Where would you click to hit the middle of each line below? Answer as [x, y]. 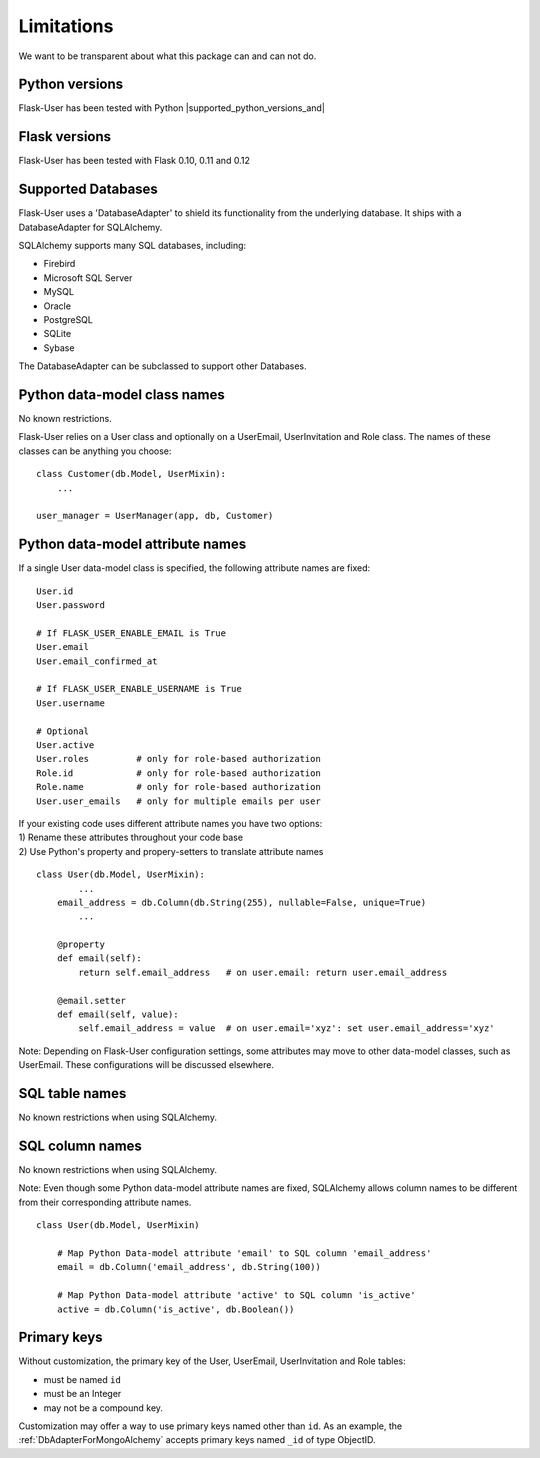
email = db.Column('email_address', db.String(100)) [189, 1267]
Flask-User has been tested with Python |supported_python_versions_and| [171, 108]
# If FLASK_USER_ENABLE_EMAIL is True [131, 633]
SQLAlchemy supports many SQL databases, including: [132, 246]
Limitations [66, 26]
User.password [70, 605]
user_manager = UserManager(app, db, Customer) [155, 516]
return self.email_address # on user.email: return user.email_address [263, 972]
